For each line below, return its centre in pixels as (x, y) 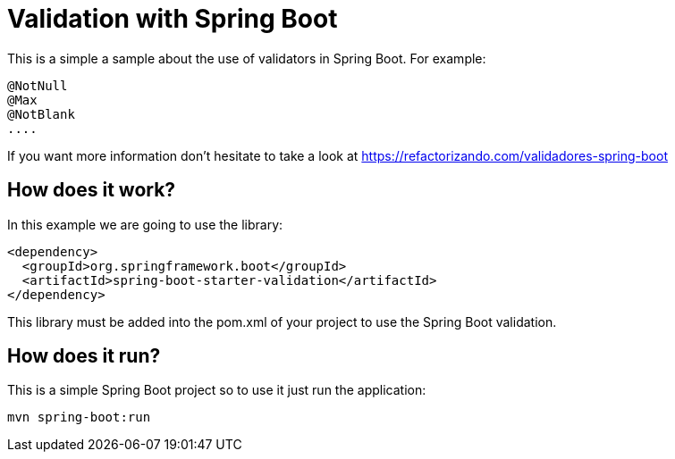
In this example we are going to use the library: (145, 224)
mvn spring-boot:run (79, 417)
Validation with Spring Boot (173, 19)
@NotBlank (41, 114)
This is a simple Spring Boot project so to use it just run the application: (217, 390)
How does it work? (92, 190)
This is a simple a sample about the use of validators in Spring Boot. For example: (247, 58)
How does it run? (84, 356)
